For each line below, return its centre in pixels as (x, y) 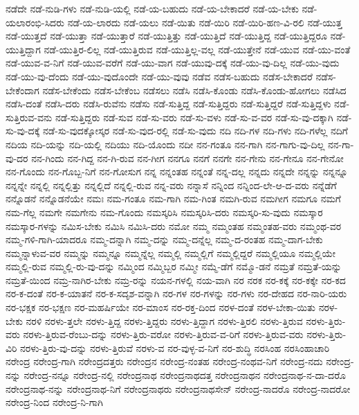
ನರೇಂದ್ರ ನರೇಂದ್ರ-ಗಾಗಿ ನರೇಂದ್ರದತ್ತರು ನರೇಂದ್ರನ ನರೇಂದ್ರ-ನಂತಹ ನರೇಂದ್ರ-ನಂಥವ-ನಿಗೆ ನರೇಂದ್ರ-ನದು (164, 361)
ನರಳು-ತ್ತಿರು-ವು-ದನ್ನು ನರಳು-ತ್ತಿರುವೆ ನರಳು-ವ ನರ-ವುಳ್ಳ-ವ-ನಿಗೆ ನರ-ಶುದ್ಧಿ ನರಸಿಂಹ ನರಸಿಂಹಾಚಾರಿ (175, 347)
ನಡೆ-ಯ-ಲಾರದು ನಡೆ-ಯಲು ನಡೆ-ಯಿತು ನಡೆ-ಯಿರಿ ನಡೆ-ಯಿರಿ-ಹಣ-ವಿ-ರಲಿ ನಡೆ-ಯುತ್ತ (205, 22)
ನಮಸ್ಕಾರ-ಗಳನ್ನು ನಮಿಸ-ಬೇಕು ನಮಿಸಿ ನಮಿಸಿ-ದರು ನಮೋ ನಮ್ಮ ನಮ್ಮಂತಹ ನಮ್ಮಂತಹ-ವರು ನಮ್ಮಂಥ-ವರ (174, 226)
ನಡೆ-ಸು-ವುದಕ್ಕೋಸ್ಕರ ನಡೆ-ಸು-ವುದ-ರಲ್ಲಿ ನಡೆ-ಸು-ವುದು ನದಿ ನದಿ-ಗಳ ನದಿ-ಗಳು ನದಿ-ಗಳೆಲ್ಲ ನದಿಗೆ (195, 131)
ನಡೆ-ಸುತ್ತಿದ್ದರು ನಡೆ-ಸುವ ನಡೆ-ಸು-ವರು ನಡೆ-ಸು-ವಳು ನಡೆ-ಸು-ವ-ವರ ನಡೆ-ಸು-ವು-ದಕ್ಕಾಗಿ (194, 117)
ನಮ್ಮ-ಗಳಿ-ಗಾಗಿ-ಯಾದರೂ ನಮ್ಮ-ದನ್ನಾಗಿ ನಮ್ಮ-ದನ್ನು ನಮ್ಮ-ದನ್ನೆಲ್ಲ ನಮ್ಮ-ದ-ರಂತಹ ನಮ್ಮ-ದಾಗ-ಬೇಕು (164, 239)
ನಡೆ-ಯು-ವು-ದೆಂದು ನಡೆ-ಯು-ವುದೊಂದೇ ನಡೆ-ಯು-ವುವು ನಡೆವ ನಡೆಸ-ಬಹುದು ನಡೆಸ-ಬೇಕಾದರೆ (159, 76)
